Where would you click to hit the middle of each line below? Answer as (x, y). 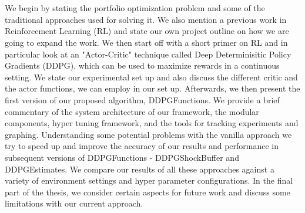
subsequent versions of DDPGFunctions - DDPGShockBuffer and (122, 157)
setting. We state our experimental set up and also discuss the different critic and (151, 77)
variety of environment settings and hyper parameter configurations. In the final (149, 180)
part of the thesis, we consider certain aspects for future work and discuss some (148, 192)
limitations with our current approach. (74, 203)
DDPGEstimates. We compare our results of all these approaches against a (140, 169)
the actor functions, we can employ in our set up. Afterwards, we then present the (152, 88)
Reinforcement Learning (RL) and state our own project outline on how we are (147, 31)
